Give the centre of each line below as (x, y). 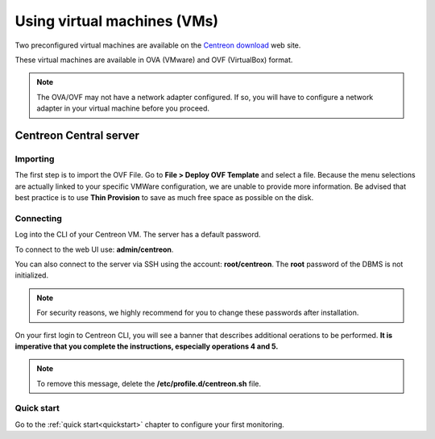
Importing (35, 159)
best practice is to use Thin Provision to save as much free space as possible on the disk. (164, 198)
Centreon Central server (77, 135)
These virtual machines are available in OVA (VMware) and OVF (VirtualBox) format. (154, 60)
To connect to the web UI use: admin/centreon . (94, 249)
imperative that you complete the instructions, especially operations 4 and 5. (147, 346)
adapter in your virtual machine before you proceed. (123, 108)
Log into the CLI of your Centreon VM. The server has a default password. (138, 235)
